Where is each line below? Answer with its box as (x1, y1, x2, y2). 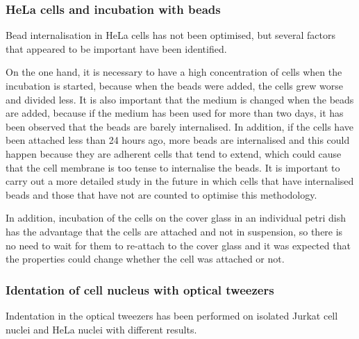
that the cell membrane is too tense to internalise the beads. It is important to (6, 160, 340, 174)
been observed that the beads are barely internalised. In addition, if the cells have (6, 119, 353, 133)
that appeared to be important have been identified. (6, 41, 227, 56)
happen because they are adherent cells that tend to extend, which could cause (6, 146, 342, 160)
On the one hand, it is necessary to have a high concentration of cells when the (6, 65, 342, 79)
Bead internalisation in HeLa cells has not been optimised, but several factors (6, 28, 336, 42)
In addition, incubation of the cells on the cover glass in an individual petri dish (6, 210, 347, 225)
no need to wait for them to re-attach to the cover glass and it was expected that (6, 238, 351, 252)
